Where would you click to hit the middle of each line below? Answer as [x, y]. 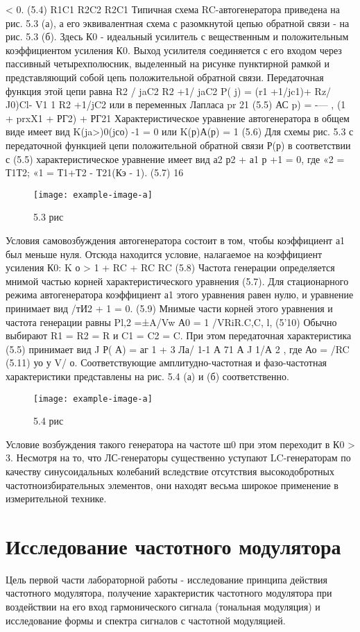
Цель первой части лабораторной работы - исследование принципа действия [166, 579]
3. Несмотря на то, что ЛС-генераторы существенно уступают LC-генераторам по [178, 458]
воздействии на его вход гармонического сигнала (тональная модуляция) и [163, 607]
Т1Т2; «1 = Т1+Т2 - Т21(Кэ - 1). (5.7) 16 [95, 172]
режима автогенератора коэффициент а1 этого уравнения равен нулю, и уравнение [180, 294]
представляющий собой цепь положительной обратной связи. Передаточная [165, 77]
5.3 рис [49, 217]
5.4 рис [49, 421]
